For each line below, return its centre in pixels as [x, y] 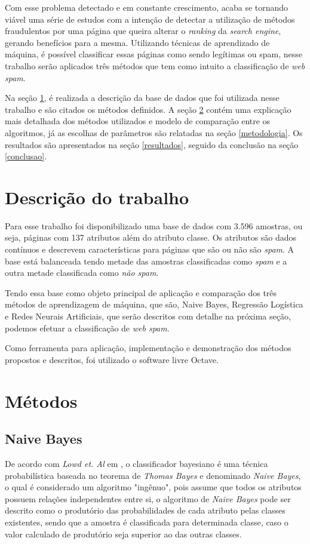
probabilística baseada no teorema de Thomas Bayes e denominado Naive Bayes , [153, 475]
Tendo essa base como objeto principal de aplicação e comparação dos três [141, 292]
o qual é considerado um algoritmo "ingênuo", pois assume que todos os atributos [153, 487]
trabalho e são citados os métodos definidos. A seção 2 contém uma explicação [148, 109]
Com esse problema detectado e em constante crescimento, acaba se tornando [147, 7]
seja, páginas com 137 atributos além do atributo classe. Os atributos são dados [151, 237]
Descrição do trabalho [97, 197]
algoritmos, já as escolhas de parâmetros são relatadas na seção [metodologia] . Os [154, 132]
